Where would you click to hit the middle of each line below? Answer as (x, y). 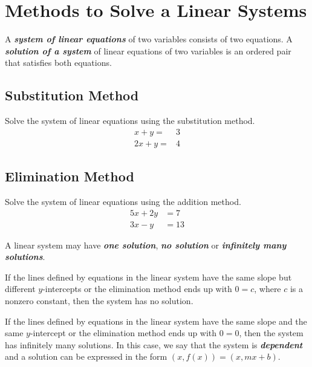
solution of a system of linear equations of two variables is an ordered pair (148, 50)
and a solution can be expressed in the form (86, 356)
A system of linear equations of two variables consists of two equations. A (149, 39)
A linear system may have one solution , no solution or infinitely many (146, 245)
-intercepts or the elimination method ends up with (137, 289)
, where (268, 289)
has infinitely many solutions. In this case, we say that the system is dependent (154, 344)
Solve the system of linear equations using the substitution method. (130, 121)
